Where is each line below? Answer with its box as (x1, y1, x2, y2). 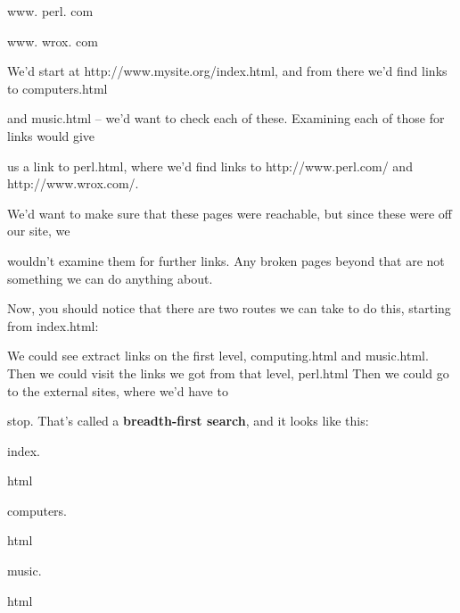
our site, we (7, 221, 70, 240)
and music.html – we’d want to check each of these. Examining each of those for (7, 109, 445, 128)
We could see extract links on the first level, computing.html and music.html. (7, 346, 429, 365)
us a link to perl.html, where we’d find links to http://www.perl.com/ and (7, 156, 413, 175)
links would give (7, 126, 95, 145)
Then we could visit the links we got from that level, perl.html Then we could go (7, 363, 449, 382)
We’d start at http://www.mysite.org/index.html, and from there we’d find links (7, 62, 448, 80)
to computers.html (7, 79, 108, 97)
